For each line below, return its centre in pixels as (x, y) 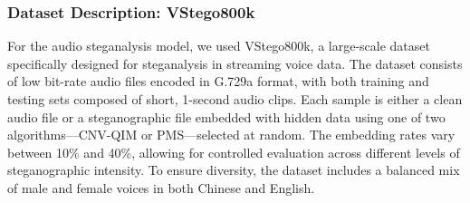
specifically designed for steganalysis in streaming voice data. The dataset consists (235, 63)
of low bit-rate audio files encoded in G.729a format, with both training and (218, 81)
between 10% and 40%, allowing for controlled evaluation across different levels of (234, 152)
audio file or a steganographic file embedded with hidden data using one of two (226, 116)
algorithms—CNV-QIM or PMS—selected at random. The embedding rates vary (231, 135)
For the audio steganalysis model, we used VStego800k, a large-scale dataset (219, 46)
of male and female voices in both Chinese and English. (161, 187)
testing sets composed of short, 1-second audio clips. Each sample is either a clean (235, 99)
